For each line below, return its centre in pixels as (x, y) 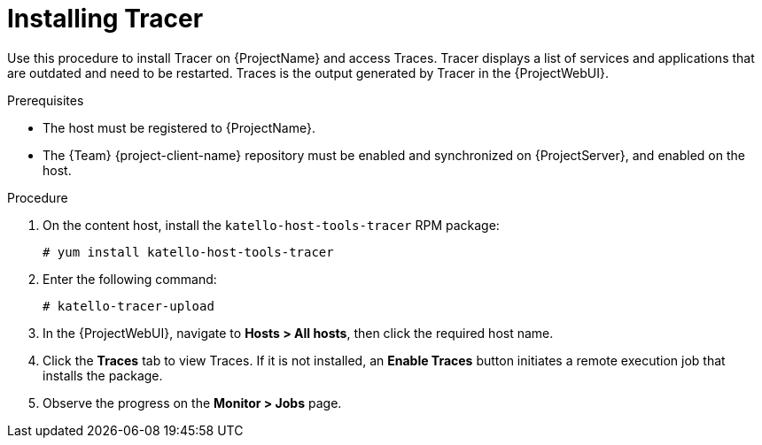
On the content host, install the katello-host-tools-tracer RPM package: (271, 225)
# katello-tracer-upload (128, 306)
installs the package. (103, 375)
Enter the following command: (130, 279)
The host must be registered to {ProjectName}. (179, 127)
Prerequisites (46, 100)
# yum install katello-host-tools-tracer (188, 252)
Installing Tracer (105, 19)
